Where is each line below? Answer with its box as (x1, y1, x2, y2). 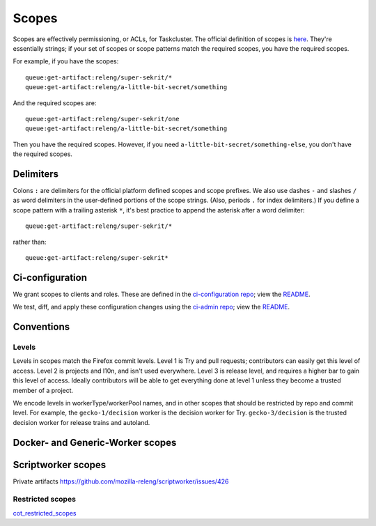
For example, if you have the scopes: (13, 57, 119, 65)
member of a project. (13, 386, 74, 394)
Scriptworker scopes (13, 458, 107, 470)
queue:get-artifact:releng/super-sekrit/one (25, 115, 180, 123)
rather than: (13, 238, 47, 246)
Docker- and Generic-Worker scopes (13, 436, 177, 449)
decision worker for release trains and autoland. (13, 418, 150, 426)
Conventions (13, 321, 70, 333)
